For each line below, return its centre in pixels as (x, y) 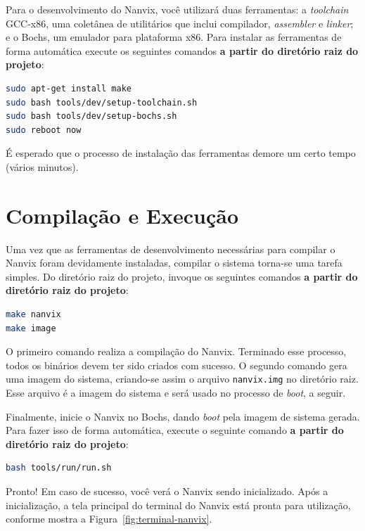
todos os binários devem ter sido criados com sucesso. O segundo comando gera (177, 365)
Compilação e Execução (122, 215)
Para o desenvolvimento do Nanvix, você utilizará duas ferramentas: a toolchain (177, 9)
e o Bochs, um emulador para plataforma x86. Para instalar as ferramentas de (174, 37)
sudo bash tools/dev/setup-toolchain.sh (102, 102)
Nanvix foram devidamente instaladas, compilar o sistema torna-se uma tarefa (174, 263)
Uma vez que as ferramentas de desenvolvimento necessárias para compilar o (171, 249)
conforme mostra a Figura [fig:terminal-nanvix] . (109, 519)
